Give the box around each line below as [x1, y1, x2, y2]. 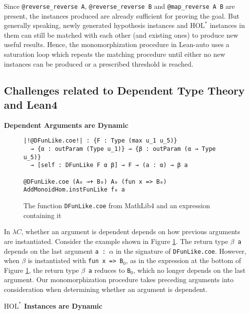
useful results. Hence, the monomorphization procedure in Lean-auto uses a [4, 39, 229, 49]
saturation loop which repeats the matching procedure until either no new [4, 49, 226, 59]
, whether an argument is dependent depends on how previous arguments [21, 226, 240, 237]
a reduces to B [88, 265, 131, 275]
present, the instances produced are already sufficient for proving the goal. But [4, 10, 240, 21]
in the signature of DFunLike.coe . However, [116, 245, 247, 256]
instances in [209, 20, 245, 30]
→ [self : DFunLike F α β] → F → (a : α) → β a [30, 162, 188, 169]
